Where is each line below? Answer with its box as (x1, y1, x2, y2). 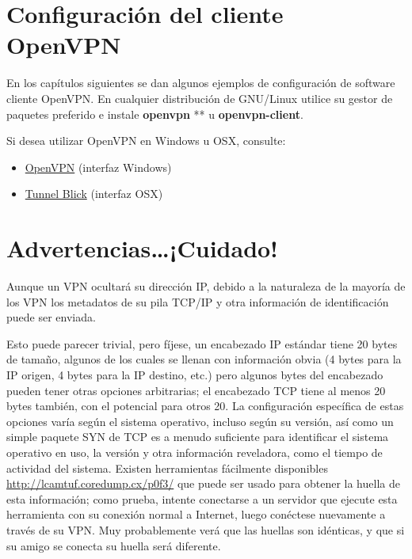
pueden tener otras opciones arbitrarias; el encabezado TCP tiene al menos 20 (6, 382, 386, 398)
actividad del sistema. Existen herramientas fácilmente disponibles (6, 459, 328, 476)
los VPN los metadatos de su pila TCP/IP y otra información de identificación (6, 293, 389, 310)
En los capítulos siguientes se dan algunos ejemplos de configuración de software (6, 74, 395, 91)
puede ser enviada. (6, 309, 96, 325)
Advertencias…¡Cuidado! (6, 232, 278, 264)
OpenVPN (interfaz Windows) (25, 158, 172, 175)
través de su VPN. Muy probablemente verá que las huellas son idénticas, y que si (6, 521, 405, 538)
